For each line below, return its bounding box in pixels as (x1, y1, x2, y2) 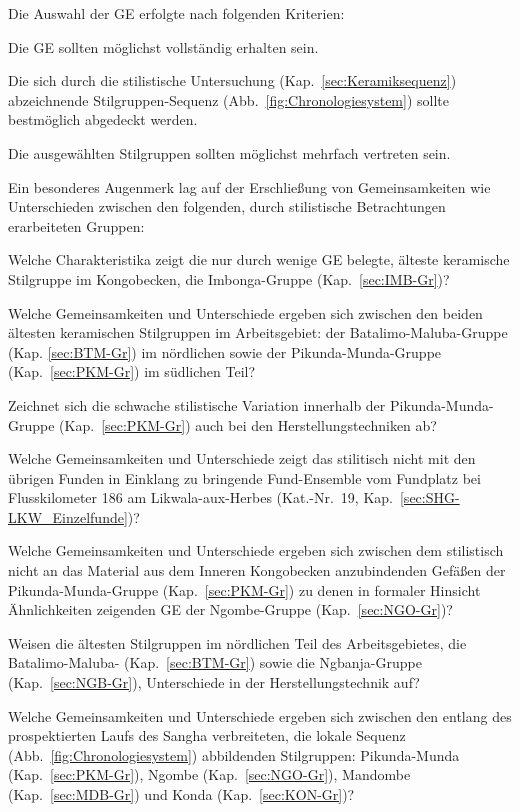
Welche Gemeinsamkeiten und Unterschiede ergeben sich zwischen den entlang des (8, 705, 512, 726)
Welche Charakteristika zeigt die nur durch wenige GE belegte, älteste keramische (8, 249, 510, 270)
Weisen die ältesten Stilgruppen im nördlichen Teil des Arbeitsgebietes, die (8, 632, 467, 653)
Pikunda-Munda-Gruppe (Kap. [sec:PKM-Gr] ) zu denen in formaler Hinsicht (8, 579, 481, 600)
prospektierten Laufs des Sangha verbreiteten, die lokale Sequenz (8, 725, 406, 746)
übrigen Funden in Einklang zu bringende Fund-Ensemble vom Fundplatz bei (8, 467, 481, 488)
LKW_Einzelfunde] (8, 506, 128, 527)
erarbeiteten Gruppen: (8, 215, 145, 236)
